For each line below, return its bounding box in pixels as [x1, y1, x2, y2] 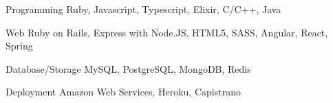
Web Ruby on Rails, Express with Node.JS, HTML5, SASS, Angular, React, [6, 25, 328, 39]
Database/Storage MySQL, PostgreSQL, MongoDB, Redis [6, 61, 251, 76]
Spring [6, 38, 33, 53]
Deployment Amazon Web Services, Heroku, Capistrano [6, 84, 241, 99]
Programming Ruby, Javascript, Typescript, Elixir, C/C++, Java [6, 2, 281, 16]
